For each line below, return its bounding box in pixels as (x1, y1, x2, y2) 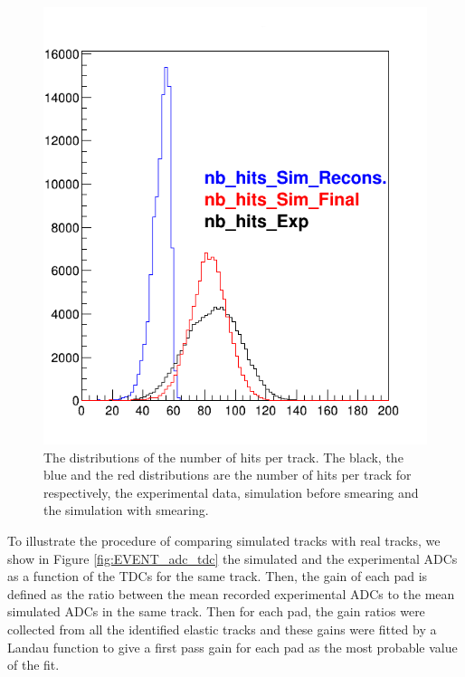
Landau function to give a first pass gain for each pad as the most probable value (7, 637, 458, 656)
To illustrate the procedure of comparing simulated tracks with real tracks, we (7, 530, 441, 549)
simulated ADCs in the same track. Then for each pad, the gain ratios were (7, 602, 425, 621)
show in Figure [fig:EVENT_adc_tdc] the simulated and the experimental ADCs (7, 548, 458, 567)
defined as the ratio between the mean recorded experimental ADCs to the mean (7, 584, 455, 603)
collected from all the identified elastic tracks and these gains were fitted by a (7, 619, 437, 638)
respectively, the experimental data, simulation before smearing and (43, 482, 419, 501)
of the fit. (7, 655, 60, 674)
